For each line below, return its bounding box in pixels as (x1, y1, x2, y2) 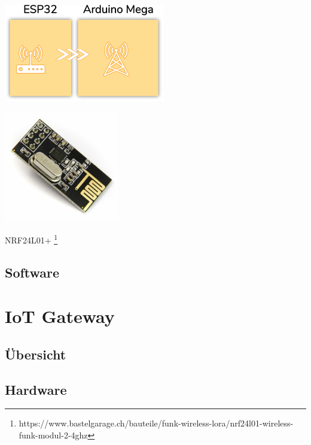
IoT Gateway (5, 304, 115, 328)
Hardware (5, 380, 67, 398)
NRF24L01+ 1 (5, 232, 58, 246)
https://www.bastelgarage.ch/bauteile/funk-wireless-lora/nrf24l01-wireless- (19, 417, 294, 429)
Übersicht (5, 345, 66, 363)
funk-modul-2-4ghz (19, 429, 88, 441)
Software (5, 263, 60, 281)
